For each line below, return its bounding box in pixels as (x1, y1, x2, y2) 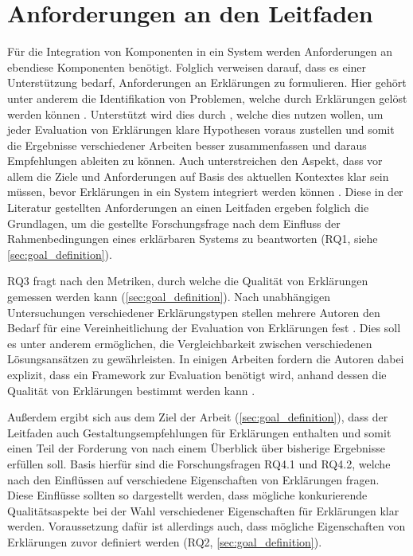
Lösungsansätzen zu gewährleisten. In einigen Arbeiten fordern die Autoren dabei (7, 350, 404, 367)
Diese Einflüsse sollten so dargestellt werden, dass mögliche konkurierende (7, 487, 368, 503)
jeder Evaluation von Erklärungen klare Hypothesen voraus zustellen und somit (7, 121, 395, 138)
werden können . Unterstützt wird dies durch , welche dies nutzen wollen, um (7, 105, 384, 122)
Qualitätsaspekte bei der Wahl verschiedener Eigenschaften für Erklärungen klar (7, 502, 399, 519)
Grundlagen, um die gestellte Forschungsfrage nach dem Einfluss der (7, 214, 341, 231)
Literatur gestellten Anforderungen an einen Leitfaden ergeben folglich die (7, 199, 369, 216)
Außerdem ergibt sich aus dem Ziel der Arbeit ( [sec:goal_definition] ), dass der (7, 409, 388, 425)
